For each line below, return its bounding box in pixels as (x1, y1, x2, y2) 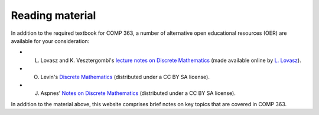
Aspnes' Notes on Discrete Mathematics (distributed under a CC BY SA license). (40, 90, 236, 97)
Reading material (11, 9, 96, 22)
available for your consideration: (11, 37, 90, 44)
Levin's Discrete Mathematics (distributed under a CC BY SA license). (40, 73, 210, 80)
